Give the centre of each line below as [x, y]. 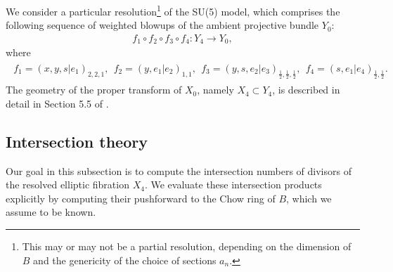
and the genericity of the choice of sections [125, 260]
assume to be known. [51, 212]
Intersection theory [77, 141]
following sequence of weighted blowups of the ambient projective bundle [162, 25]
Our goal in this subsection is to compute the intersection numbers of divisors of [179, 170]
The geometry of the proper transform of [94, 90]
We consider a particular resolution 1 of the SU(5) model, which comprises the [173, 10]
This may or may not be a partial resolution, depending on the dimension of [187, 246]
